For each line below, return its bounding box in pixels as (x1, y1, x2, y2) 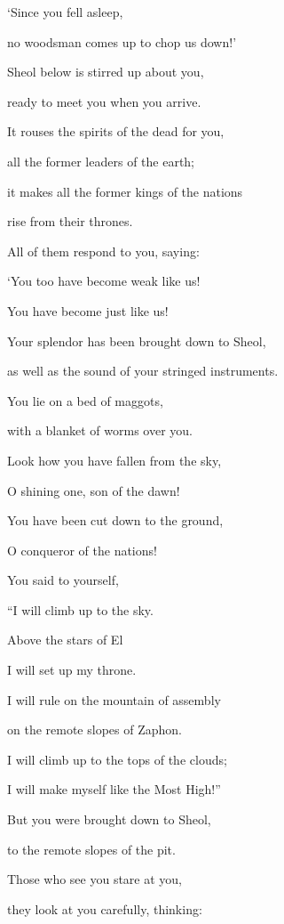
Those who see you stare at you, (7, 870, 183, 888)
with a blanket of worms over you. (7, 421, 193, 440)
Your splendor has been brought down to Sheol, (7, 331, 266, 350)
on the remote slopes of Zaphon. (7, 720, 182, 739)
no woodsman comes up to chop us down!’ (7, 32, 237, 51)
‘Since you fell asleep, (7, 3, 123, 20)
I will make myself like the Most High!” (7, 780, 221, 798)
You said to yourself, (7, 571, 119, 589)
